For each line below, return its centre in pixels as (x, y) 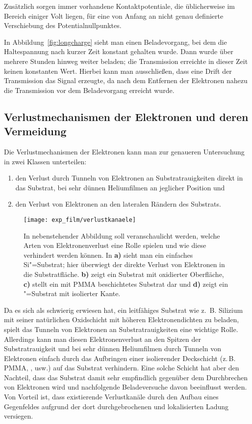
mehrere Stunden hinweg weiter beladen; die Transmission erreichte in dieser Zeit (126, 61)
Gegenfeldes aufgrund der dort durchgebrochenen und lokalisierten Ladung (116, 406)
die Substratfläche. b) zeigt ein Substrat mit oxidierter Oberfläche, (124, 274)
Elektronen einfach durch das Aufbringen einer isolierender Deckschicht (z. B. (120, 358)
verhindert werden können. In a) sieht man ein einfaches (108, 255)
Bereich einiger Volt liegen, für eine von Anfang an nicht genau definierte (114, 15)
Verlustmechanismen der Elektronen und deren (126, 116)
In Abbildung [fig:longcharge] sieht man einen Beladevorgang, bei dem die (115, 42)
